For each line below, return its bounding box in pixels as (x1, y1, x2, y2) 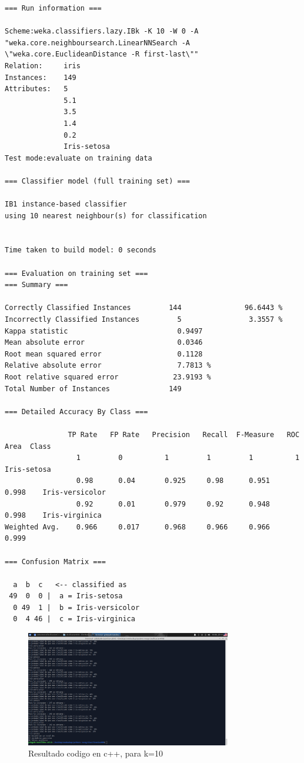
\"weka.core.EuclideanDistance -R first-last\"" (5, 50, 199, 59)
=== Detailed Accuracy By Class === (5, 407, 148, 416)
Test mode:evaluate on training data (5, 154, 152, 162)
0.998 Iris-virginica (5, 511, 102, 520)
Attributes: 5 (5, 85, 68, 94)
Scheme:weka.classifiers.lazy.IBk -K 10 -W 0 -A (5, 27, 199, 36)
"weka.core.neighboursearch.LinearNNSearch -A (5, 38, 190, 47)
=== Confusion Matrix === (5, 557, 106, 566)
